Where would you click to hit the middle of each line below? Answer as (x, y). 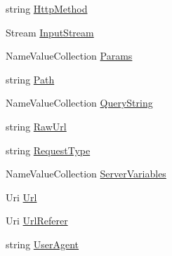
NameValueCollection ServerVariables (86, 174)
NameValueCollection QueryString (79, 103)
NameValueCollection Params (69, 56)
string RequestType (48, 150)
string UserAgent (42, 244)
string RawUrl (36, 126)
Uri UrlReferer (37, 221)
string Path (30, 79)
